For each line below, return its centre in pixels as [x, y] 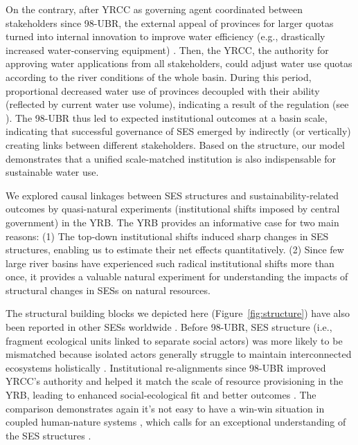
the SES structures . [48, 435]
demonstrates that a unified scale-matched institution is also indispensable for [171, 158]
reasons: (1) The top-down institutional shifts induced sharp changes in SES [167, 236]
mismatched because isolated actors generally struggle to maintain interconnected [179, 354]
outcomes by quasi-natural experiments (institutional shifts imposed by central [173, 209]
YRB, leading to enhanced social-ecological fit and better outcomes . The [161, 395]
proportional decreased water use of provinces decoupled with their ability [163, 90]
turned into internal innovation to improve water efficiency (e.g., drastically [165, 36]
